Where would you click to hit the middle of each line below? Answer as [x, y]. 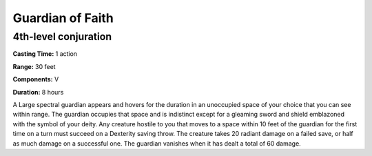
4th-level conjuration [62, 37]
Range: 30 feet [34, 66]
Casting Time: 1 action [45, 54]
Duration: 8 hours [38, 92]
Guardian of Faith [63, 18]
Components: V [36, 79]
